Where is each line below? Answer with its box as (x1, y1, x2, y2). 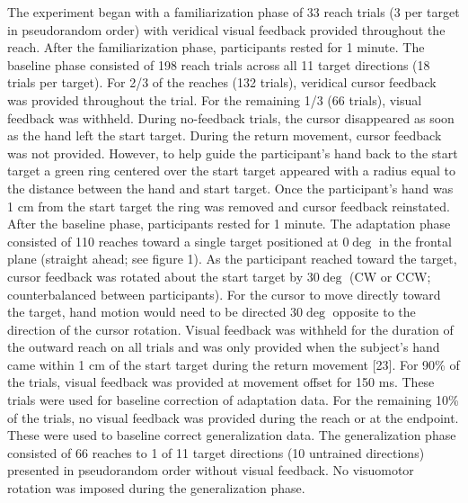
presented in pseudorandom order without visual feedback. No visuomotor (7, 461, 414, 480)
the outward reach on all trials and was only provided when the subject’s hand (7, 337, 440, 356)
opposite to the (332, 302, 416, 321)
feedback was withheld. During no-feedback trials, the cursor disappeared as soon (7, 108, 455, 127)
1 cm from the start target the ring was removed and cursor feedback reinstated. (7, 196, 450, 215)
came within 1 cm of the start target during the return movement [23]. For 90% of (7, 355, 460, 373)
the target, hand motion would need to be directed (7, 302, 287, 321)
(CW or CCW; (349, 266, 431, 285)
